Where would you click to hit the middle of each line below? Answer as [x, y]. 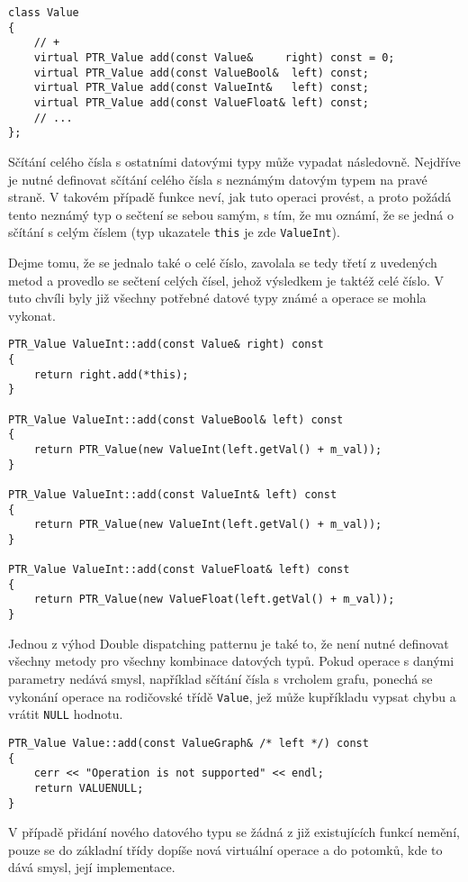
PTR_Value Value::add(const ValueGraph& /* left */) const [189, 743]
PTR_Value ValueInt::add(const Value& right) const [166, 345]
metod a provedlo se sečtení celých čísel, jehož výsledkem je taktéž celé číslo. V [226, 280]
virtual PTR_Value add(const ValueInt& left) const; [201, 88]
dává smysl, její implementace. [92, 867]
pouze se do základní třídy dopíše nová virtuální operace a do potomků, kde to [225, 849]
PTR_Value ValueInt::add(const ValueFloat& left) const [179, 570]
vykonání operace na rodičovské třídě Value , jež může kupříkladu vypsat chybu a [232, 696]
